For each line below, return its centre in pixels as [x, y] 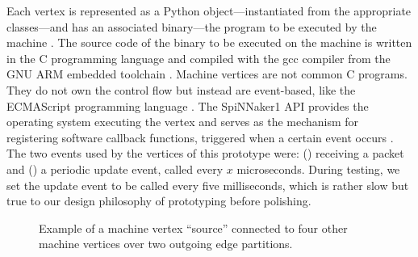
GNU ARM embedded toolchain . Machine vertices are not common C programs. [207, 74]
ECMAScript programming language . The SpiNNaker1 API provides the [188, 105]
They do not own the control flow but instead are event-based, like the [181, 89]
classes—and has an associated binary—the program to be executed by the [192, 26]
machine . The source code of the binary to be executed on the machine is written [209, 42]
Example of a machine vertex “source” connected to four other [193, 228]
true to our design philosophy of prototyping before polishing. [159, 201]
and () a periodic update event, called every [115, 169]
